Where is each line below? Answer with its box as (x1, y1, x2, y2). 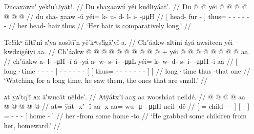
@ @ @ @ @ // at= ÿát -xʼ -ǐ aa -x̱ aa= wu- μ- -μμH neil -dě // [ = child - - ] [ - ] (4, 101, 250, 111)
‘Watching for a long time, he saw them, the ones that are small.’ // (4, 75, 208, 85)
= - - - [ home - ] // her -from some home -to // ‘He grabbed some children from (4, 110, 247, 120)
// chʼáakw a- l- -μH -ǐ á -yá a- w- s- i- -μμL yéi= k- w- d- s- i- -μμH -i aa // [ (4, 56, 238, 66)
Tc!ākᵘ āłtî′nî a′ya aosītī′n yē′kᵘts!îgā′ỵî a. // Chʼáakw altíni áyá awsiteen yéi (4, 37, 233, 47)
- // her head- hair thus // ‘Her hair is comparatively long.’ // (4, 20, 191, 31)
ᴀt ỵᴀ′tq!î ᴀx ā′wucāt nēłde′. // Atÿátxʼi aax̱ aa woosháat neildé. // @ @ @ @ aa (4, 91, 245, 101)
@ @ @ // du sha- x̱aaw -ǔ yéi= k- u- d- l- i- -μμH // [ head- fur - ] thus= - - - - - (4, 11, 249, 21)
